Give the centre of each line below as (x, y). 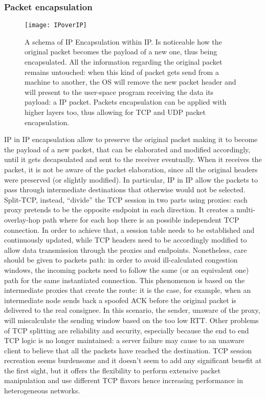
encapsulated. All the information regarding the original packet (124, 62)
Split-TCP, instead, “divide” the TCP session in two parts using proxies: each (126, 199)
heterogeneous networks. (42, 391)
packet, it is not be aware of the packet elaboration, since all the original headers (131, 169)
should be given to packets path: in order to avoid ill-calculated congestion (121, 260)
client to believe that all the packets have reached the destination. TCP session (128, 350)
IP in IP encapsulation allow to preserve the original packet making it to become (131, 139)
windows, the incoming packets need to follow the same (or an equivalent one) (127, 270)
